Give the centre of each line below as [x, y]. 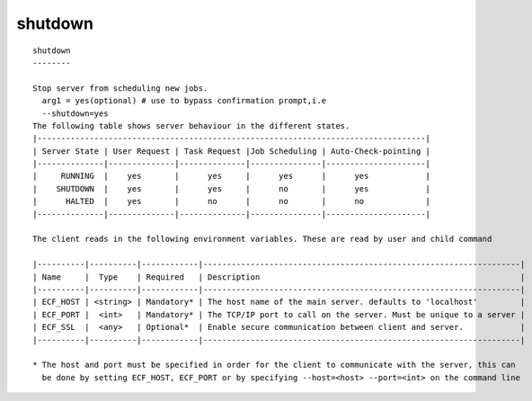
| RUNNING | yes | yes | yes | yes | [232, 176]
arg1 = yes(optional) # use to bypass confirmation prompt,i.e [184, 101]
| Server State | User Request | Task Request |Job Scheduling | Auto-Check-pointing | [232, 151]
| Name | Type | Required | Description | [279, 277]
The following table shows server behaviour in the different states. [191, 125]
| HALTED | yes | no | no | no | [232, 201]
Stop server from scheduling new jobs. [120, 88]
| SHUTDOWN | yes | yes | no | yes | [232, 188]
